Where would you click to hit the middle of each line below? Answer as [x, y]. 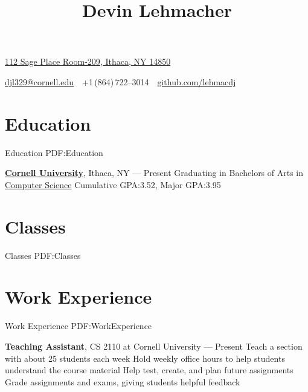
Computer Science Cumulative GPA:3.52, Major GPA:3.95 [113, 184]
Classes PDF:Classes [43, 255]
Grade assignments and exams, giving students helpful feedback [123, 381]
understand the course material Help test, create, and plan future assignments [149, 370]
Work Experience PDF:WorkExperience [79, 326]
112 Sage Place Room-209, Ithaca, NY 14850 [88, 61]
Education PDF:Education [54, 152]
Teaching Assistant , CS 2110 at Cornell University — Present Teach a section [154, 346]
